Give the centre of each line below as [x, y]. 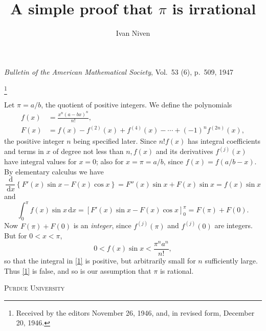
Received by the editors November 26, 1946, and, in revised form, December [135, 312]
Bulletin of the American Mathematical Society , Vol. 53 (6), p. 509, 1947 [119, 71]
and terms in [24, 151]
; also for [110, 161]
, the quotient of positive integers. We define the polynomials [137, 104]
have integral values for [40, 161]
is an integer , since [102, 225]
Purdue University [35, 288]
